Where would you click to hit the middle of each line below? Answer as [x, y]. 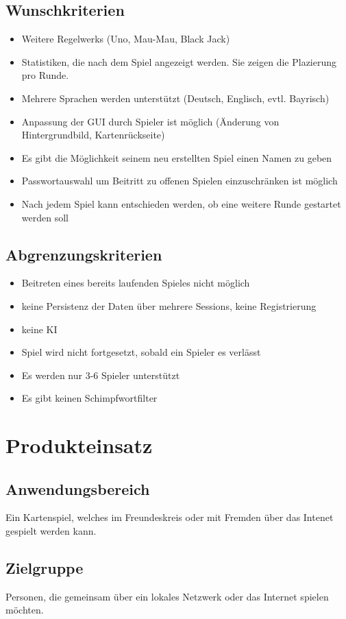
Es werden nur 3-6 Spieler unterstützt [101, 375]
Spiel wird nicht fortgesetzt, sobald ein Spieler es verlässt [141, 352]
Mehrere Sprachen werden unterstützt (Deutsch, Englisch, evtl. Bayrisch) [175, 98]
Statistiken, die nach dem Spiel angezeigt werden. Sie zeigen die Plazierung [179, 61]
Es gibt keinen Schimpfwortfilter [89, 398]
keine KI [39, 329]
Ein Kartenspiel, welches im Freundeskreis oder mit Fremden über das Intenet [170, 517]
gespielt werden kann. [51, 531]
